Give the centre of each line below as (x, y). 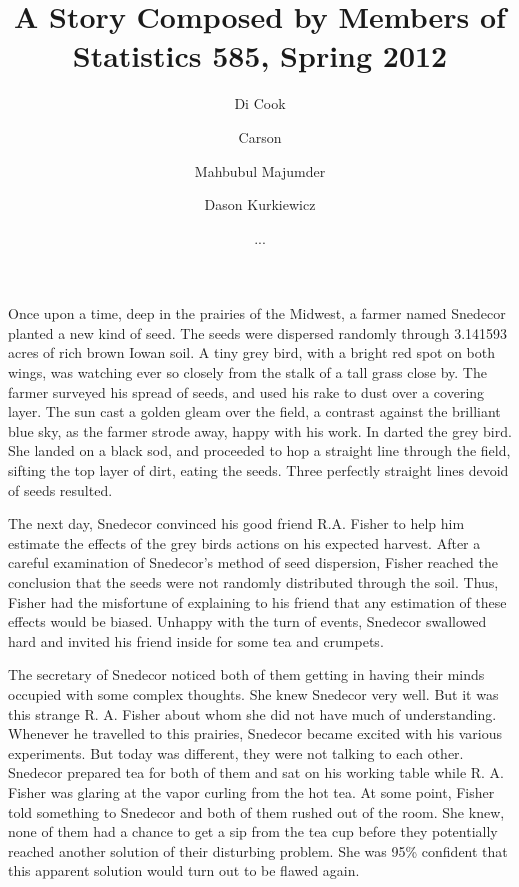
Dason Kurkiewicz (260, 204)
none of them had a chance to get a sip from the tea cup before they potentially (253, 831)
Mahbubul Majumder (260, 170)
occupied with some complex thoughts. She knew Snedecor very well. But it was (253, 693)
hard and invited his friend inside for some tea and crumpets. (196, 640)
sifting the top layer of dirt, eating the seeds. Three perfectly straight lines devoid (258, 470)
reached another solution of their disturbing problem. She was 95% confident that (258, 850)
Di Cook (260, 103)
